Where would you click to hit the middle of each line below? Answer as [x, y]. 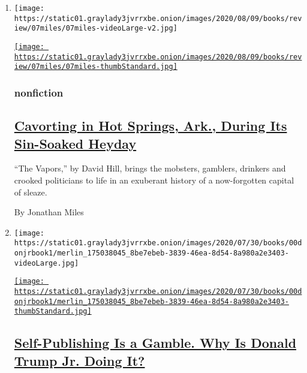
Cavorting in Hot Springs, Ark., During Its [151, 126]
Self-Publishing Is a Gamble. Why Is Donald [155, 343]
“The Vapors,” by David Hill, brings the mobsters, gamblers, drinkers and [150, 168]
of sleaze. [31, 192]
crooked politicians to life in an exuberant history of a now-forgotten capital [154, 180]
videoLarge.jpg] [46, 263]
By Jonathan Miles [49, 212]
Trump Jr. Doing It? [79, 360]
